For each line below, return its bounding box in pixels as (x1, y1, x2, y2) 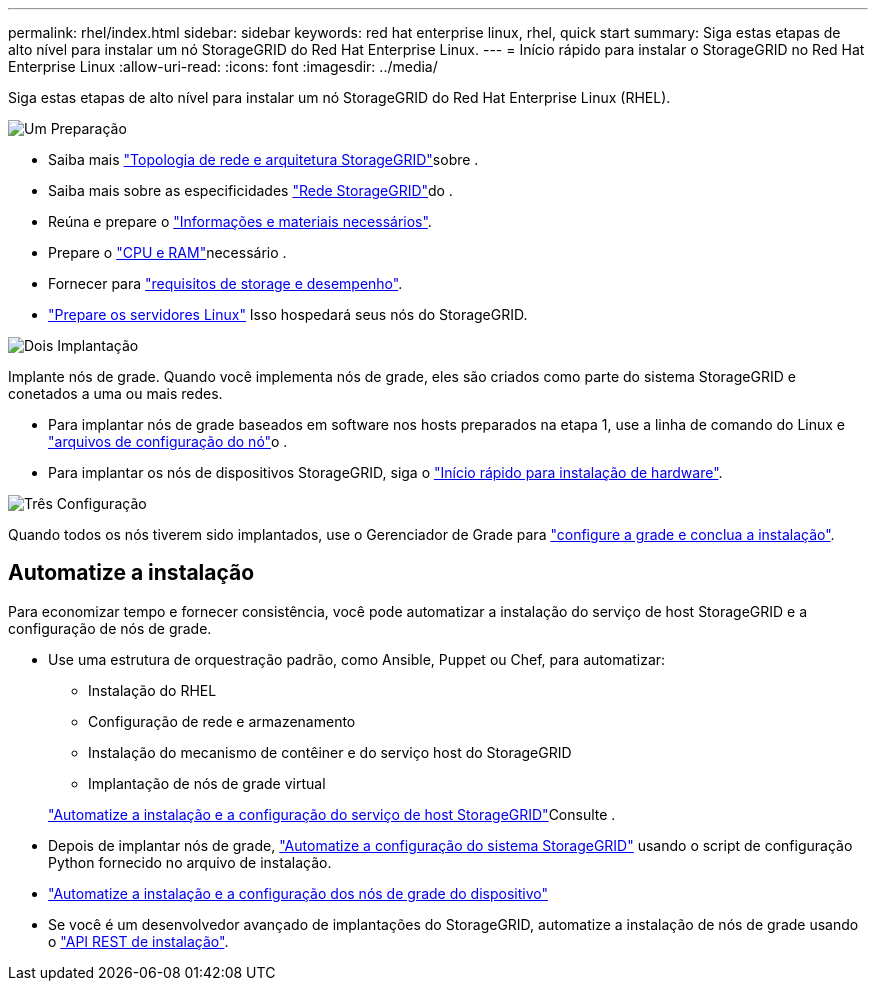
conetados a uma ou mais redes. (8, 385, 223, 402)
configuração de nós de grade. (8, 619, 212, 637)
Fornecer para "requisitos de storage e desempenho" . (48, 275, 403, 292)
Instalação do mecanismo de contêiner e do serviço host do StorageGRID (88, 743, 572, 761)
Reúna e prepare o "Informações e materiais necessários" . (48, 213, 432, 230)
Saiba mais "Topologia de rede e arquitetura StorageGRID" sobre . (48, 151, 479, 168)
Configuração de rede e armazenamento (88, 712, 356, 730)
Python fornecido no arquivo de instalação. (48, 853, 332, 871)
